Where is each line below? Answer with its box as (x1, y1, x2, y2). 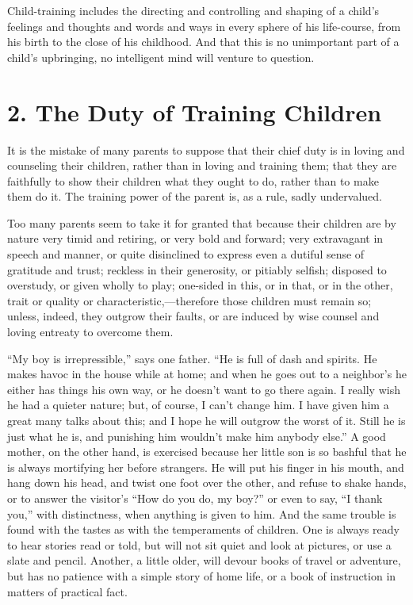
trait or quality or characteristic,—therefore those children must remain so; (7, 292, 372, 308)
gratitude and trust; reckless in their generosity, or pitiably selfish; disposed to (7, 261, 387, 278)
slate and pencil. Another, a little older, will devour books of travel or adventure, (7, 552, 401, 569)
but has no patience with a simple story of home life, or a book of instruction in (7, 567, 396, 584)
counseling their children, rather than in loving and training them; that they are (7, 157, 397, 174)
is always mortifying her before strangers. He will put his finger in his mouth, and (7, 458, 404, 475)
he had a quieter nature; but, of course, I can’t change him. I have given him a (7, 396, 389, 413)
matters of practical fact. (7, 583, 128, 599)
